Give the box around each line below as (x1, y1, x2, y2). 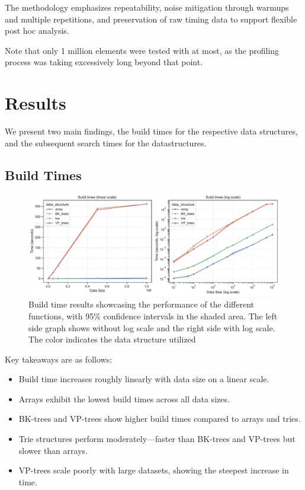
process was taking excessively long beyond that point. (5, 56, 203, 68)
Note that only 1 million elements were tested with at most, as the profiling (5, 44, 280, 56)
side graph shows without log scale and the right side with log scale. (28, 321, 275, 334)
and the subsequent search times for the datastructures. (5, 136, 207, 149)
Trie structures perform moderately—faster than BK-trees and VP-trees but (18, 433, 296, 445)
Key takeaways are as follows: (5, 353, 113, 365)
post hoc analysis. (5, 24, 69, 37)
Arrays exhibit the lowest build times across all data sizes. (18, 392, 230, 405)
